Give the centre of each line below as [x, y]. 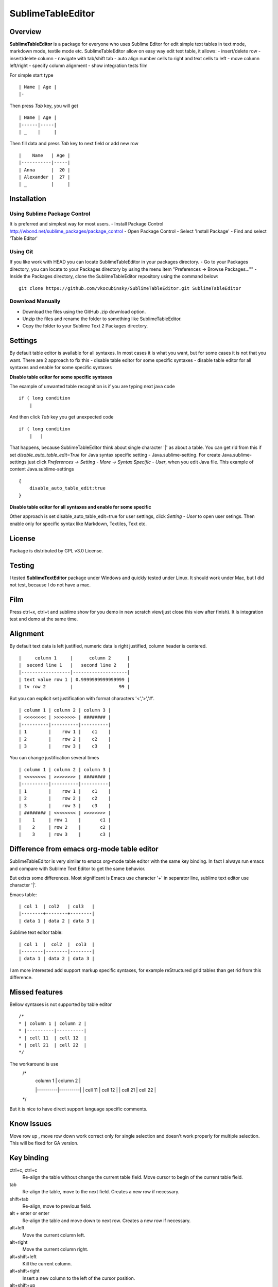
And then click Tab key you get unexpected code [62, 417]
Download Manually [35, 301]
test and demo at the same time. [44, 619]
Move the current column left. [54, 1235]
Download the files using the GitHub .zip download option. [84, 311]
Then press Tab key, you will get [44, 106]
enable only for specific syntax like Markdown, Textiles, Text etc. [78, 524]
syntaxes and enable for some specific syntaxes [61, 368]
